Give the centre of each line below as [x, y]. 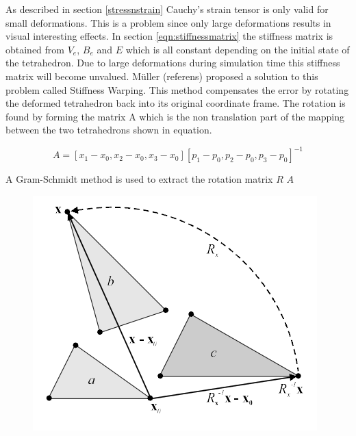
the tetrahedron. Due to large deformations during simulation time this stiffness [173, 63]
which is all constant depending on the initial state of [238, 49]
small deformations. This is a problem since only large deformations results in [168, 22]
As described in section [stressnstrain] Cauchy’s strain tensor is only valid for [167, 9]
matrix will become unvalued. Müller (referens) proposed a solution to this [162, 76]
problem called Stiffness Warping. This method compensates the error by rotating [177, 89]
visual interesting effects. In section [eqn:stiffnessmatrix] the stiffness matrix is [169, 36]
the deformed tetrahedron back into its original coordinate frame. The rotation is [176, 103]
